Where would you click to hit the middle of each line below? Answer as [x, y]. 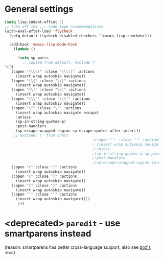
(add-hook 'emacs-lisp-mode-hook [43, 45]
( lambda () [24, 49]
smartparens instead [48, 234]
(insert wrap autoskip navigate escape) [57, 113]
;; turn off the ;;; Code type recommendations [54, 26]
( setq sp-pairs [33, 58]
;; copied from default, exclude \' [59, 63]
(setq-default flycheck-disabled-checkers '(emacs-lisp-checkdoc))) [80, 36]
